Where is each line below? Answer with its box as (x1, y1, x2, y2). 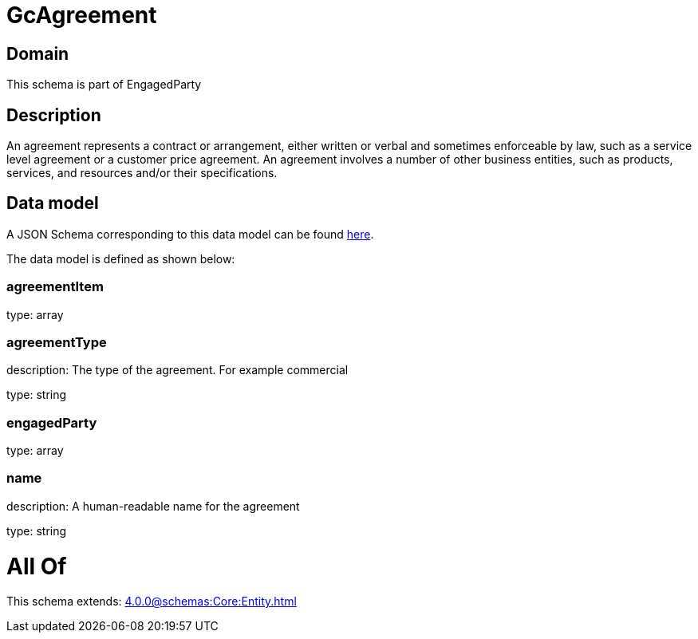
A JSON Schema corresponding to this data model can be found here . (6, 227, 374, 241)
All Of (6, 552, 67, 580)
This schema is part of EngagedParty (6, 77, 202, 92)
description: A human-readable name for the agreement (6, 499, 300, 513)
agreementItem (6, 278, 104, 295)
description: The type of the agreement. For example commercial (6, 363, 349, 377)
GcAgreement (6, 2, 157, 29)
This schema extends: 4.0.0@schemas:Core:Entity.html (6, 594, 297, 609)
